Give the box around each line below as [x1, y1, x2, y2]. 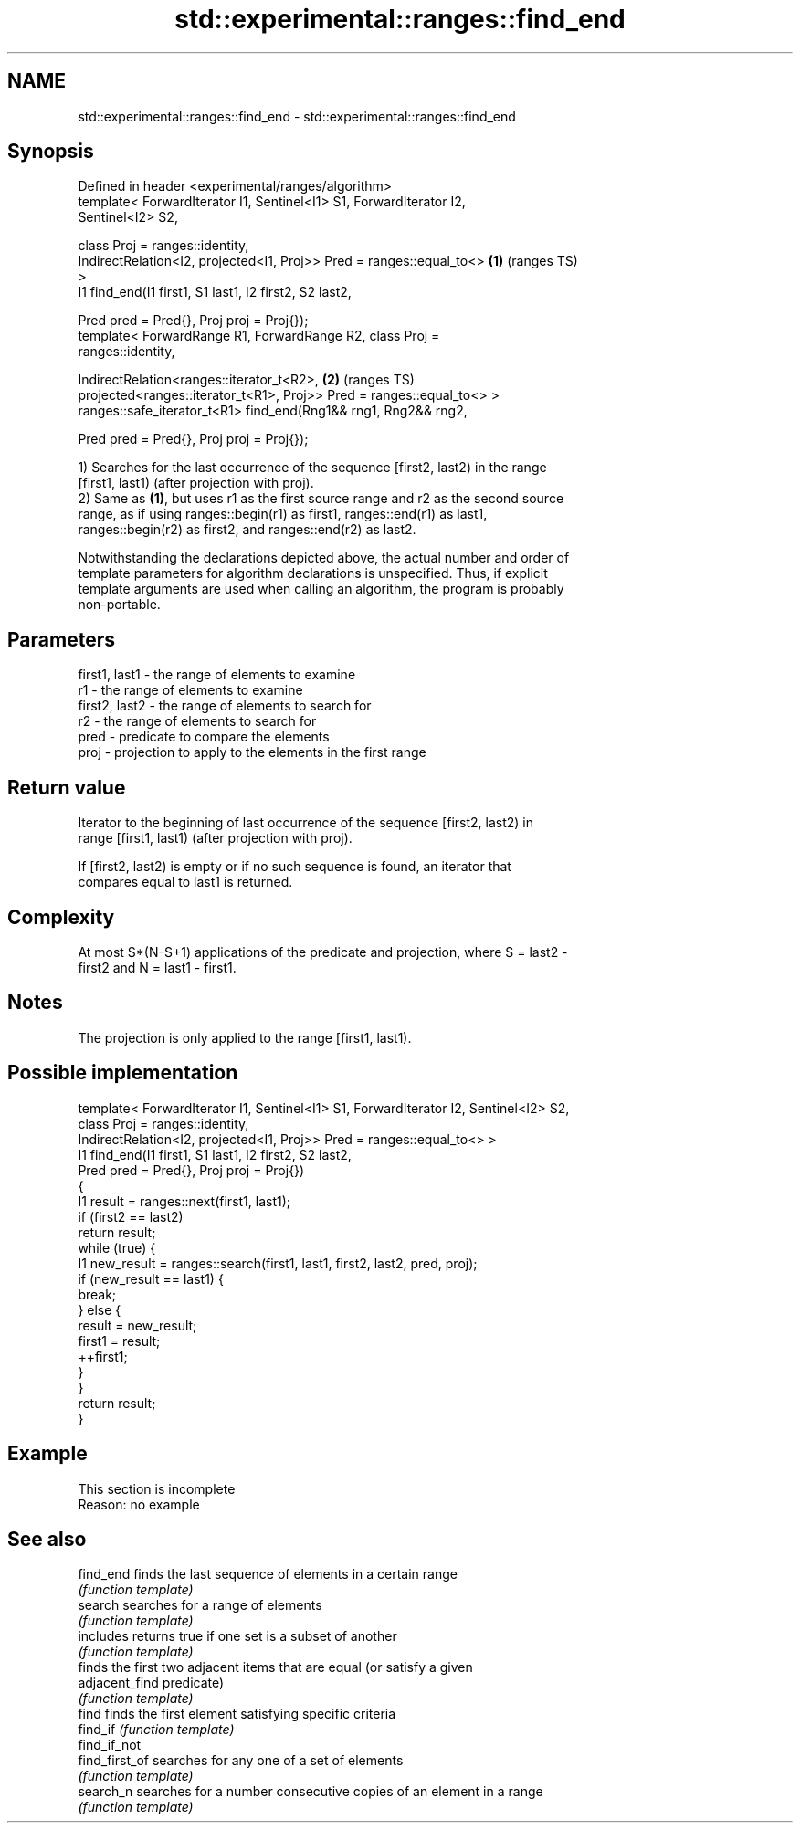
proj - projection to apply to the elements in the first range [78, 744, 426, 761]
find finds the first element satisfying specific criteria [78, 1706, 396, 1722]
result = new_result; [78, 1317, 197, 1333]
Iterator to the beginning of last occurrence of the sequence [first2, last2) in [78, 815, 534, 831]
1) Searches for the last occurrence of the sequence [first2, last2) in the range [78, 459, 547, 476]
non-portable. [78, 596, 161, 613]
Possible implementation [7, 1061, 238, 1085]
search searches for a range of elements [78, 1597, 322, 1614]
